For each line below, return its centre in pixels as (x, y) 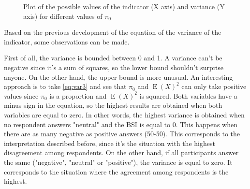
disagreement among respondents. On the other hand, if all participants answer (121, 153)
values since (21, 95)
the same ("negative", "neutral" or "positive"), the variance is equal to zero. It (118, 162)
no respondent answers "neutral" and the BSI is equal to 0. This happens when (121, 124)
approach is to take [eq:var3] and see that (65, 86)
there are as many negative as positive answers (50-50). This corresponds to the (122, 134)
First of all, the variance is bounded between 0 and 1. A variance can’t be (113, 58)
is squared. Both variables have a (188, 95)
